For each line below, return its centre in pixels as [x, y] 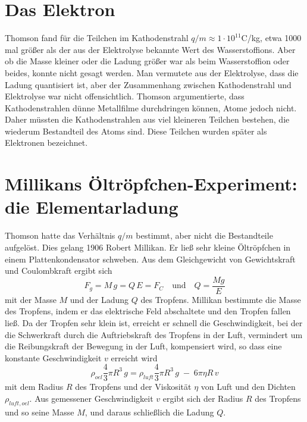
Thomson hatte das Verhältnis [60, 235]
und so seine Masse [40, 412]
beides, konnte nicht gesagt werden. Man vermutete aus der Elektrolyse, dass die [152, 72]
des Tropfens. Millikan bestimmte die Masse [221, 299]
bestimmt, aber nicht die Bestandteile [204, 235]
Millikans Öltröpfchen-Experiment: [151, 184]
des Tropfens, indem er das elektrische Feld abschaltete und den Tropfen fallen [148, 311]
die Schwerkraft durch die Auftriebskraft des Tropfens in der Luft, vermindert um [154, 334]
